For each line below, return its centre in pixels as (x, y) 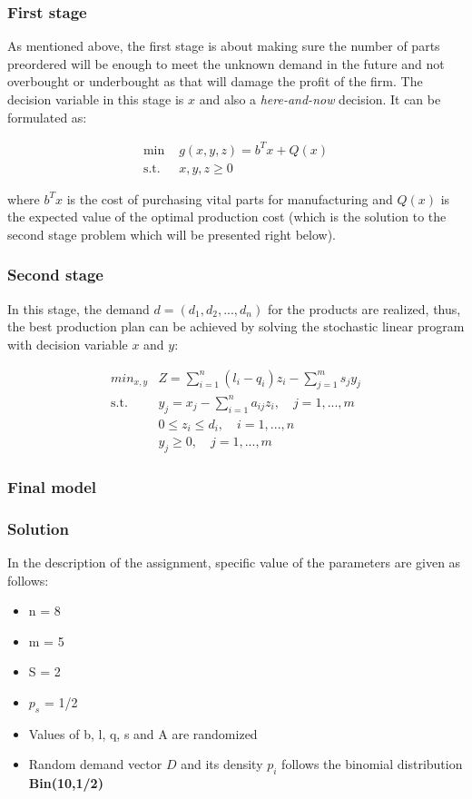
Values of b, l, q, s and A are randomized (143, 733)
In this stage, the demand (79, 308)
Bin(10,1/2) (66, 783)
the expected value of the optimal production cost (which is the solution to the (227, 217)
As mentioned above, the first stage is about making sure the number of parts (224, 46)
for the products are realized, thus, (364, 308)
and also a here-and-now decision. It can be (320, 99)
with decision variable (68, 344)
